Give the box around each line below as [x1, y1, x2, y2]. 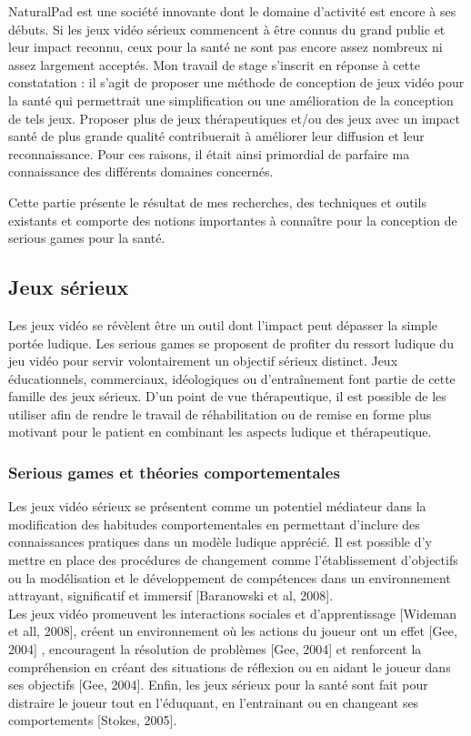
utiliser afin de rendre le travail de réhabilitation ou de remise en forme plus [8, 404, 432, 423]
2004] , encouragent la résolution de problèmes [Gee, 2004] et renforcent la [8, 640, 422, 659]
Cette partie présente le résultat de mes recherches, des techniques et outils [8, 192, 426, 211]
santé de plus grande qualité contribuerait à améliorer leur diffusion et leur [8, 126, 425, 146]
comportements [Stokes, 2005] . [8, 711, 177, 730]
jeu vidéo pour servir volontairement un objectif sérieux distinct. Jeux [8, 351, 398, 370]
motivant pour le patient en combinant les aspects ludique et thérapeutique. [8, 422, 432, 441]
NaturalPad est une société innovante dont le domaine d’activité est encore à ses [8, 2, 456, 20]
